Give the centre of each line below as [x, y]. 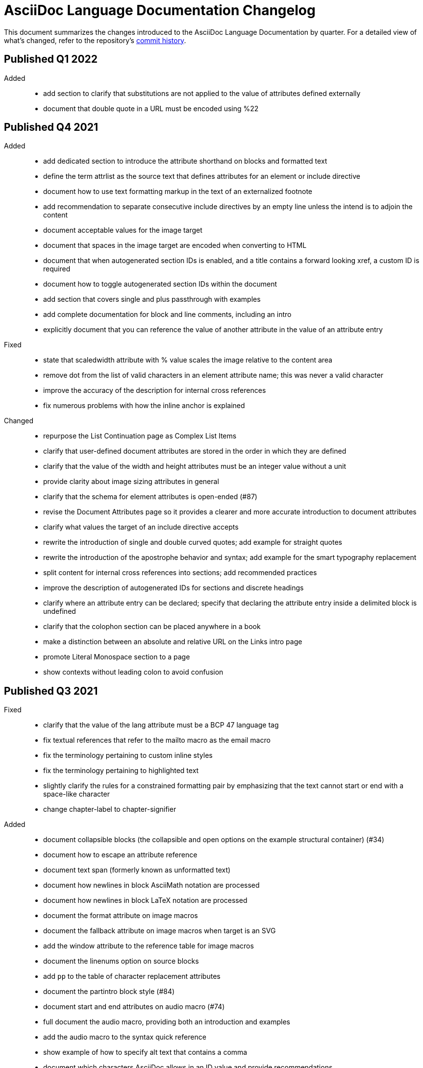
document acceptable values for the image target [123, 230]
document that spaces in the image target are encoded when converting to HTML [175, 245]
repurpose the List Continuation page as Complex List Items [140, 436]
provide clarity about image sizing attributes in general [131, 482]
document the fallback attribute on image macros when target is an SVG [160, 931]
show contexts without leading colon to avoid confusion [133, 672]
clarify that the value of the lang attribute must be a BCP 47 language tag [161, 725]
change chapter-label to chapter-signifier [110, 809]
